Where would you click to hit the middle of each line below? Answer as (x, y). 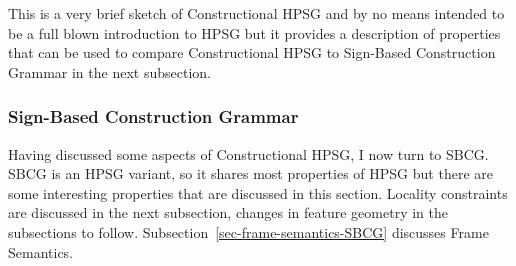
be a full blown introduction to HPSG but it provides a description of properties (254, 32)
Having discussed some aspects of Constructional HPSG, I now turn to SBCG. (248, 153)
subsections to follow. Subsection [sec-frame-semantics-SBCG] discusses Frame (248, 231)
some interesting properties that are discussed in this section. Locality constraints (258, 192)
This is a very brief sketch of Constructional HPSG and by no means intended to (256, 13)
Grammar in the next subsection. (109, 71)
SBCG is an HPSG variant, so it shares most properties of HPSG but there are (250, 173)
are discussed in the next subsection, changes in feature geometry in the (228, 212)
